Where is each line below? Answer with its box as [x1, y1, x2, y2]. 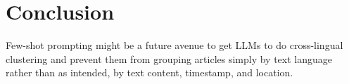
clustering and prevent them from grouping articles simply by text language [6, 51, 333, 66]
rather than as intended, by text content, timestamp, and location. [6, 65, 293, 80]
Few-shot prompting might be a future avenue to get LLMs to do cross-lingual [6, 38, 343, 52]
